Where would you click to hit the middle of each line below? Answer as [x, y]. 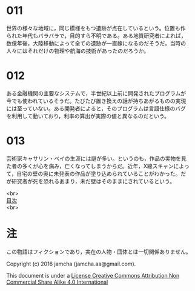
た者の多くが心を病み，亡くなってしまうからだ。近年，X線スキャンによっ [98, 166]
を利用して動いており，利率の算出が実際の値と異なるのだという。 [88, 116]
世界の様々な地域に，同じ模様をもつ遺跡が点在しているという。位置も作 [96, 28]
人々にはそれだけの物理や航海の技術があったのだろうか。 [78, 51]
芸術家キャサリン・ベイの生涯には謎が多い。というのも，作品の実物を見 [96, 158]
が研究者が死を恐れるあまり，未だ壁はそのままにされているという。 [91, 181]
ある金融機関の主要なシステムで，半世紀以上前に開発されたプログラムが [96, 93]
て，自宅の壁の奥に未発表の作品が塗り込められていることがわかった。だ [96, 173]
